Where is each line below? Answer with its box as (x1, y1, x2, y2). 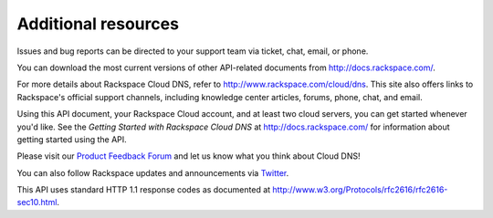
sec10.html (16, 197, 58, 208)
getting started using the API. (16, 133, 127, 145)
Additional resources (16, 14, 180, 34)
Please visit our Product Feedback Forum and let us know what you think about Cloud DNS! (16, 151, 361, 161)
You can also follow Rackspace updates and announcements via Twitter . (16, 167, 289, 178)
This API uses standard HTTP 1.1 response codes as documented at (16, 184, 271, 195)
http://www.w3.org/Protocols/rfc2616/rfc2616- (272, 184, 448, 195)
